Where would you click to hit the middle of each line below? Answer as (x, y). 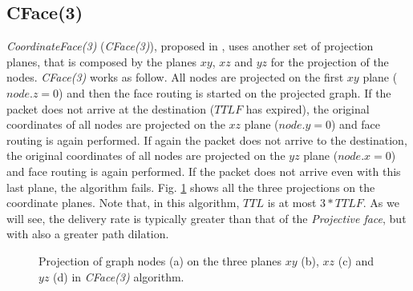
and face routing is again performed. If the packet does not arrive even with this (204, 171)
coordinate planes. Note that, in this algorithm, (123, 203)
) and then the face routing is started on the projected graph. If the (225, 92)
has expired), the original (308, 108)
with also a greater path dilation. (88, 234)
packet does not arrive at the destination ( (111, 108)
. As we (381, 203)
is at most (292, 203)
